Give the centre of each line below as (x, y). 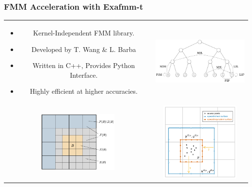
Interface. (84, 75)
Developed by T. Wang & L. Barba (84, 49)
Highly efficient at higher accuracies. (84, 91)
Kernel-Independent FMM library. (84, 32)
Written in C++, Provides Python (84, 65)
